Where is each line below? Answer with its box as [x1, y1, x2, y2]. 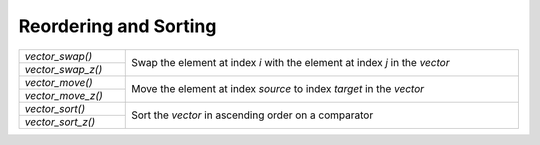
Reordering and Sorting [18, 15, 217, 37]
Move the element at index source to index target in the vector [131, 82, 425, 96]
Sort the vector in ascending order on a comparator [131, 108, 374, 122]
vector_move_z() [24, 88, 104, 102]
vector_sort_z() [24, 115, 96, 129]
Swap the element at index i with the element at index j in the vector [131, 56, 450, 70]
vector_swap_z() [24, 62, 103, 76]
